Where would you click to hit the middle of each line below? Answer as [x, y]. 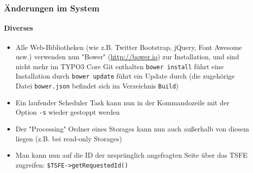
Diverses [18, 28]
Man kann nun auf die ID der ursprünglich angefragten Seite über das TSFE [131, 155]
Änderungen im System [52, 8]
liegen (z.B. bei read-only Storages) [69, 138]
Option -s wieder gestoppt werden [68, 112]
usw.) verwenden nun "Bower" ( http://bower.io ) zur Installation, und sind [127, 57]
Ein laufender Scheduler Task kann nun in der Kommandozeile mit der [123, 102]
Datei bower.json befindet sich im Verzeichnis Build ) [97, 86]
